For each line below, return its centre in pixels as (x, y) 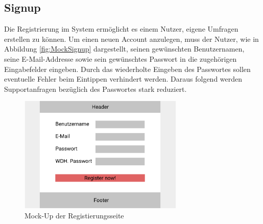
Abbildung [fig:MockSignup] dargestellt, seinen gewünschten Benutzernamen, (124, 49)
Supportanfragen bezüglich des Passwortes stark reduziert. (95, 89)
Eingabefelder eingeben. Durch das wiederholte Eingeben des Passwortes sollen (127, 69)
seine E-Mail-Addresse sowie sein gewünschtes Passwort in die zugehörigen (121, 58)
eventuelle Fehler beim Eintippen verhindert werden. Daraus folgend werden (123, 79)
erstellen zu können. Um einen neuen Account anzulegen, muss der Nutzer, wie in (131, 39)
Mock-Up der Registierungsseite (74, 215)
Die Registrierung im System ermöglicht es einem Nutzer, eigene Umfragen (121, 29)
